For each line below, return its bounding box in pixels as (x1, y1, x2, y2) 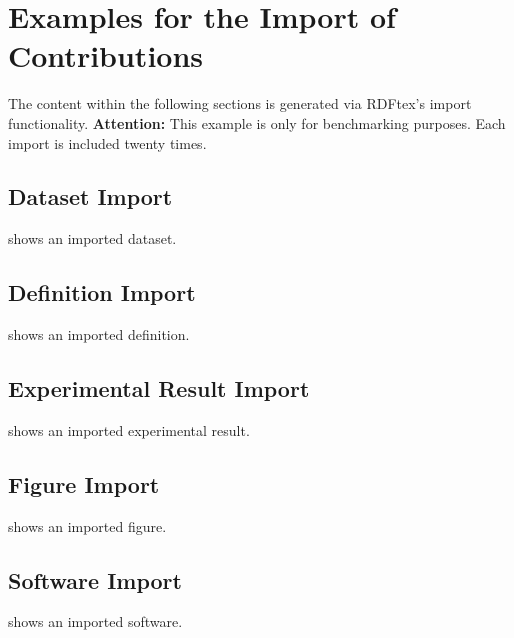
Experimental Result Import (8, 373, 310, 404)
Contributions (8, 35, 204, 76)
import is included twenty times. (8, 132, 207, 153)
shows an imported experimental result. (8, 419, 250, 440)
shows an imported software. (8, 611, 183, 632)
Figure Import (8, 468, 160, 499)
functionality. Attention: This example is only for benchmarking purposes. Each (8, 112, 506, 133)
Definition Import (8, 277, 196, 308)
